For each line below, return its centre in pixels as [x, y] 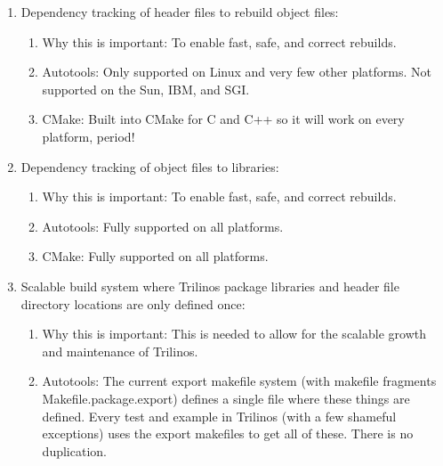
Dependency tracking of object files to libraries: [150, 166]
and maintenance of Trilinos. [120, 351]
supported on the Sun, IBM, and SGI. [146, 89]
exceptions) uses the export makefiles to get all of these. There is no [228, 433]
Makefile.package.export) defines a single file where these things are [226, 398]
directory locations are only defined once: [133, 303]
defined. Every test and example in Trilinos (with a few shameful [219, 416]
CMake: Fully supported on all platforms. [155, 256]
